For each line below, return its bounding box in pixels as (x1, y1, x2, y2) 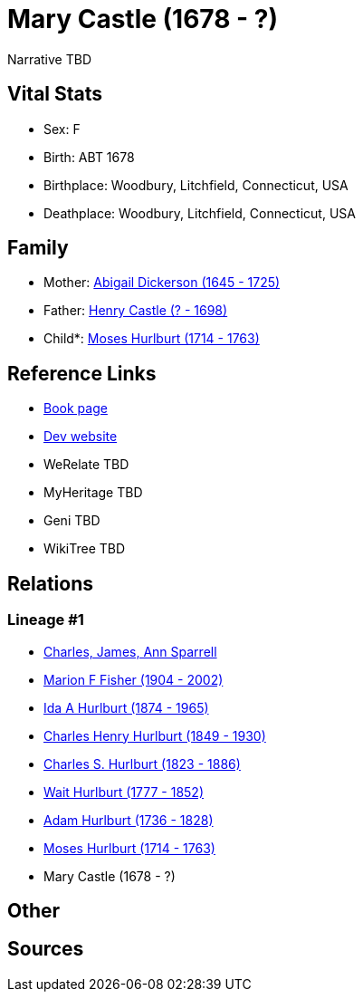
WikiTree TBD (43, 541, 126, 557)
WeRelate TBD (43, 456, 129, 473)
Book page (43, 400, 108, 417)
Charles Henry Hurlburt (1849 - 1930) (43, 727, 266, 744)
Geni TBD (43, 513, 100, 529)
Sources (7, 937, 84, 961)
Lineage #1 (7, 610, 84, 629)
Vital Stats (7, 82, 103, 106)
